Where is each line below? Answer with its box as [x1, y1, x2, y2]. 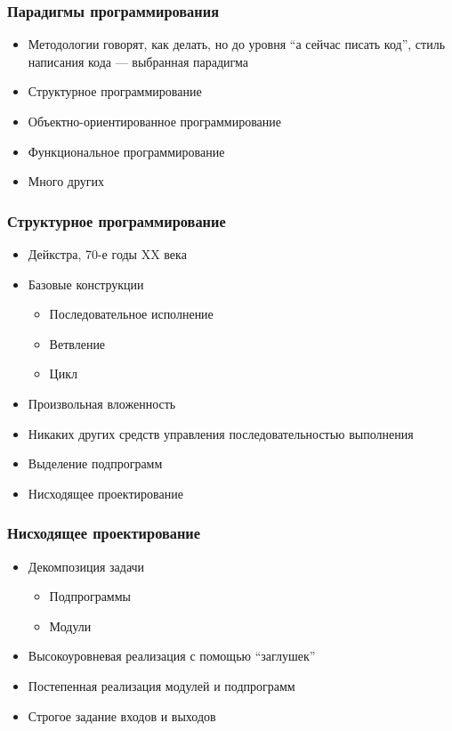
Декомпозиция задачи [28, 556, 145, 575]
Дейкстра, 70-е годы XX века [28, 245, 187, 263]
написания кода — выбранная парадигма [28, 52, 249, 70]
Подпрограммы [49, 587, 131, 605]
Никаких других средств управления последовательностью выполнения [28, 424, 414, 443]
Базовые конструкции [28, 274, 144, 293]
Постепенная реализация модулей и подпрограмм [28, 676, 295, 694]
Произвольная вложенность [28, 394, 176, 412]
